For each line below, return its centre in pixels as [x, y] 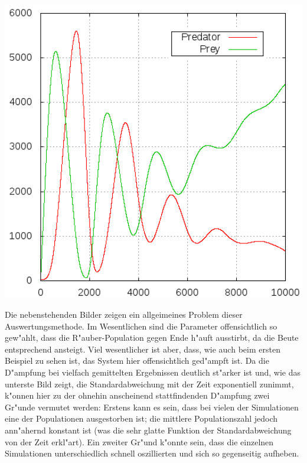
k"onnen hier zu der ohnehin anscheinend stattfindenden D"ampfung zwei [137, 395]
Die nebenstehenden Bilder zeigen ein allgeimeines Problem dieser [124, 314]
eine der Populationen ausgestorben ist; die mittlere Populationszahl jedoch [141, 418]
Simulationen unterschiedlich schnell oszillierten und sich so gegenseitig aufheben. [152, 453]
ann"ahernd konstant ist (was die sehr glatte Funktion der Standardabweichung [148, 430]
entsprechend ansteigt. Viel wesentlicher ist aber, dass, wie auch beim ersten [143, 349]
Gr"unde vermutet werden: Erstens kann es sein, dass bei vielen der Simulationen [152, 407]
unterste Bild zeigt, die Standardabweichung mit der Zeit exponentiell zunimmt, [149, 384]
